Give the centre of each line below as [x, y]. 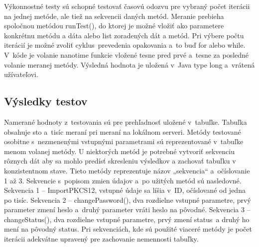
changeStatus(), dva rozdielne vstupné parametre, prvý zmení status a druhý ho [127, 219]
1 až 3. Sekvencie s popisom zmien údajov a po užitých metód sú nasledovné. [123, 180]
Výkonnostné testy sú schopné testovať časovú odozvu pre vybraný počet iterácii [127, 6]
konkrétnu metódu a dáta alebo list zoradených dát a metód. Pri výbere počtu [124, 35]
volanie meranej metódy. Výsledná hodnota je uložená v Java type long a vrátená [129, 64]
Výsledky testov [46, 101]
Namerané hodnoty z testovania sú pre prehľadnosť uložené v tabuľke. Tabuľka [126, 122]
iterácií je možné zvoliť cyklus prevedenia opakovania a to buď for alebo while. [125, 45]
